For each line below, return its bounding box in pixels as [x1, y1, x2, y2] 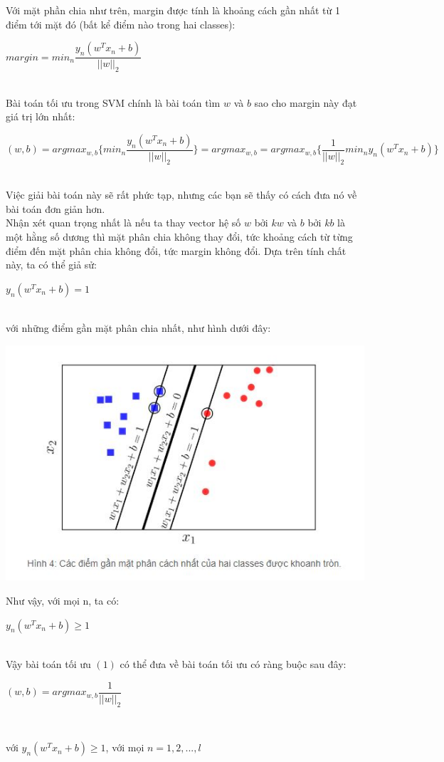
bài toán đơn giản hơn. [6, 201, 105, 216]
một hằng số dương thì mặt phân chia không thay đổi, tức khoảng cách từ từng [6, 229, 353, 244]
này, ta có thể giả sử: [6, 257, 97, 272]
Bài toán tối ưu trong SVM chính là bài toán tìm [6, 95, 221, 110]
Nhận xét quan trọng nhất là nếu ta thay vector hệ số [6, 215, 241, 230]
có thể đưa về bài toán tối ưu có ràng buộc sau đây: [120, 657, 347, 672]
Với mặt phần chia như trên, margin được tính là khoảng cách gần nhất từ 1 [6, 3, 340, 17]
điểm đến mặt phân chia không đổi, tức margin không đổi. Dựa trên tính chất [6, 243, 347, 258]
